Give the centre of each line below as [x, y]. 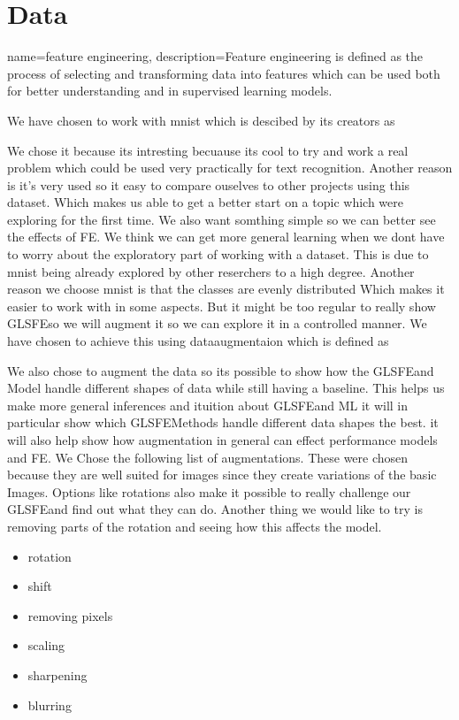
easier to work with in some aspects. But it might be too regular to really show [222, 306]
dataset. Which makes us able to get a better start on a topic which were [205, 202]
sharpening [57, 674]
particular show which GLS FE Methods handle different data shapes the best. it [223, 422]
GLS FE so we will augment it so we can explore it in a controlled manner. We [217, 323]
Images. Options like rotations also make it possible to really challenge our [209, 491]
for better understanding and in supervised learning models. [170, 91]
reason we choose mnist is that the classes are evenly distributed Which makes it [226, 289]
